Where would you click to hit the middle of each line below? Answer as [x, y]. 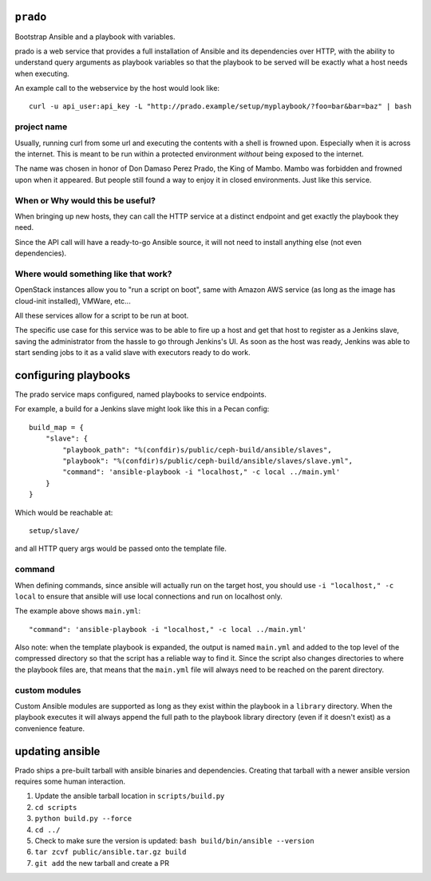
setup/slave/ [54, 531]
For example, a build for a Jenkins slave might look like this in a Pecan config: [142, 409]
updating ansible [57, 751]
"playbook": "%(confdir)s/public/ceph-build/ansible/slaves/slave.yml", [208, 461]
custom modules [48, 690]
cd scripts [56, 807]
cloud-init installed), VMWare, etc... [73, 301]
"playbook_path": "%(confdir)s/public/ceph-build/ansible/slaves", [197, 450]
